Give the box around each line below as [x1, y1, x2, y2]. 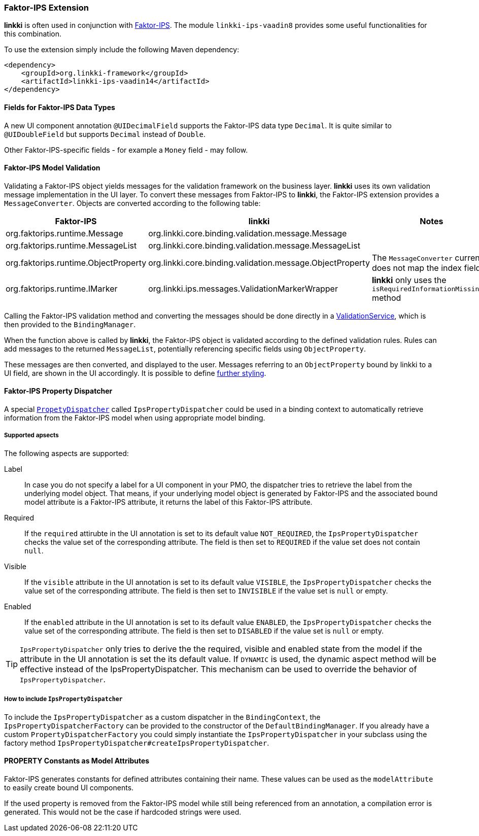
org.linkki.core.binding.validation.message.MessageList [148, 240, 360, 251]
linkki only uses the [371, 274, 447, 285]
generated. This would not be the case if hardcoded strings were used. [4, 807, 242, 816]
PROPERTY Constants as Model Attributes [4, 756, 150, 765]
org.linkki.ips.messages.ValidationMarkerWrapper [148, 284, 338, 294]
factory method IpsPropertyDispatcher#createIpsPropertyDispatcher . [4, 738, 269, 747]
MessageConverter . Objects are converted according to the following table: [4, 198, 261, 207]
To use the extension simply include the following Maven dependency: [4, 45, 240, 54]
